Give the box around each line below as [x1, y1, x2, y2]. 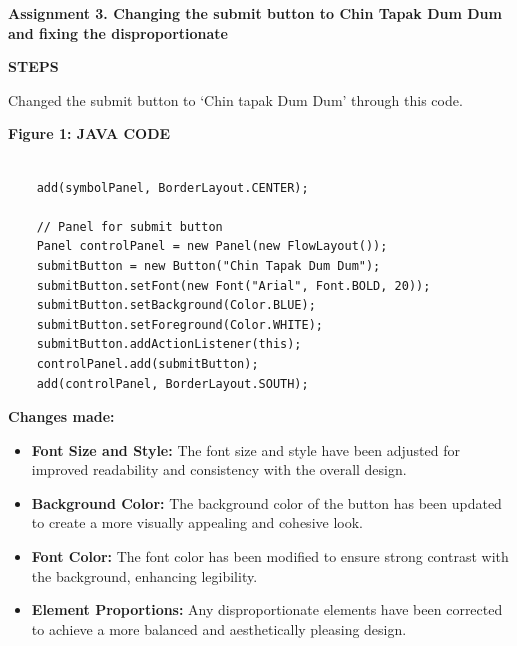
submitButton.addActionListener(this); [36, 337, 302, 352]
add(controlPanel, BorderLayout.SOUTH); [36, 376, 309, 391]
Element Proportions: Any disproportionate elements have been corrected [31, 599, 503, 620]
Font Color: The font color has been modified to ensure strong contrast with [31, 546, 509, 567]
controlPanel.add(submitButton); [36, 356, 259, 371]
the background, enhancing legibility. [31, 565, 258, 586]
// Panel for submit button [36, 219, 223, 234]
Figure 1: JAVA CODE [8, 123, 171, 144]
